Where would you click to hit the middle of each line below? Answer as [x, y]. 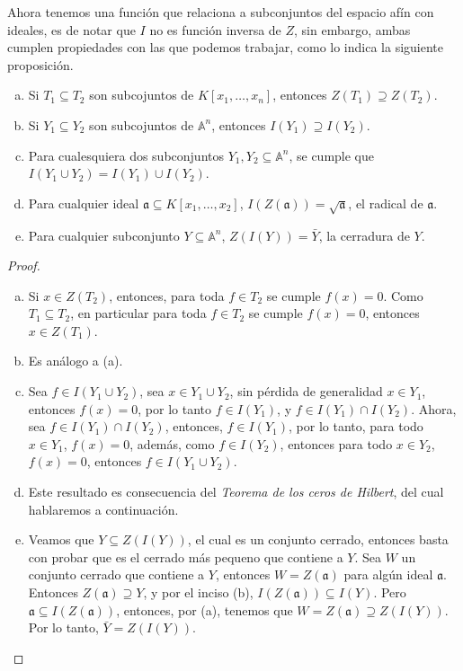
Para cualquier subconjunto [104, 235]
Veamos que [61, 539]
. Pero [390, 592]
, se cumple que [332, 155]
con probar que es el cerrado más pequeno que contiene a [186, 556]
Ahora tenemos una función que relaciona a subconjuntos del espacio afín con [221, 12]
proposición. [40, 64]
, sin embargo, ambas [352, 29]
